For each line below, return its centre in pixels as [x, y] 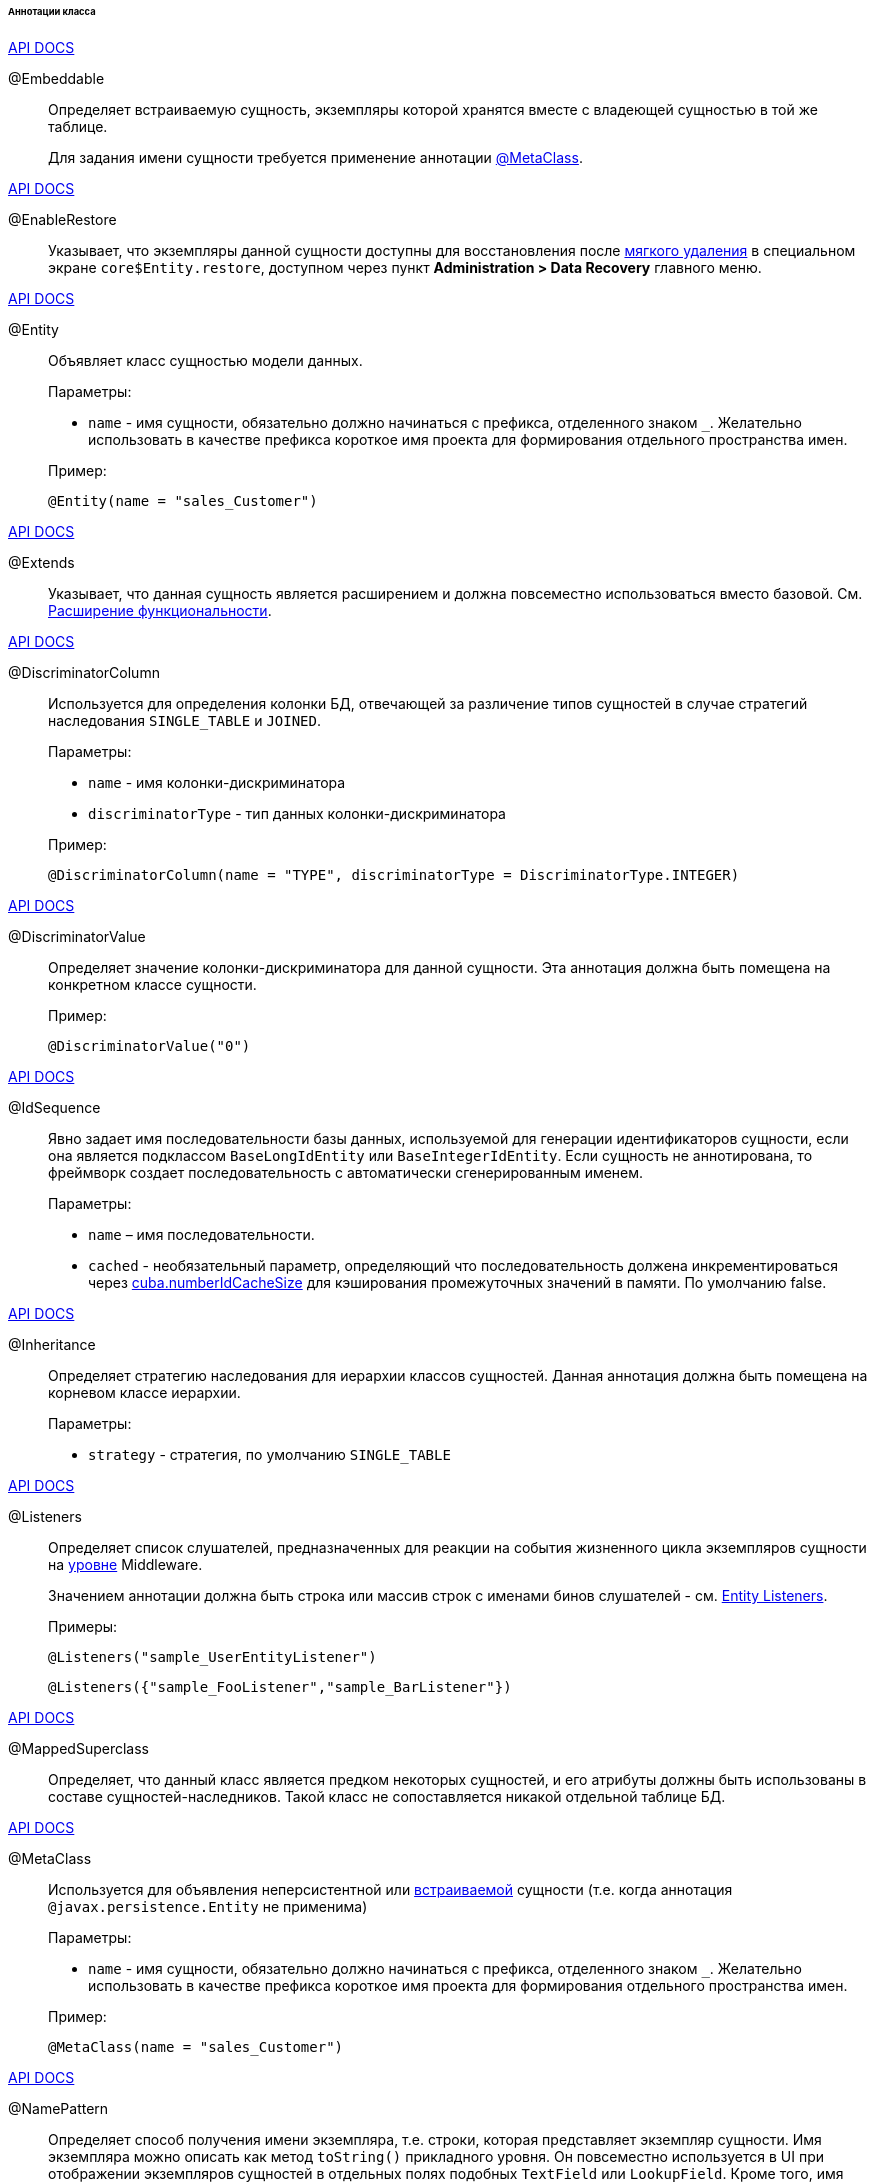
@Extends [41, 562]
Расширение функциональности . [160, 610]
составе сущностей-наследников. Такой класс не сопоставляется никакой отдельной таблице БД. [387, 1796]
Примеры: [83, 1626]
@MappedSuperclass [78, 1748]
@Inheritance [52, 1344]
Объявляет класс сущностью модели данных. [205, 360]
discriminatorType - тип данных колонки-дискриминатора [297, 813]
